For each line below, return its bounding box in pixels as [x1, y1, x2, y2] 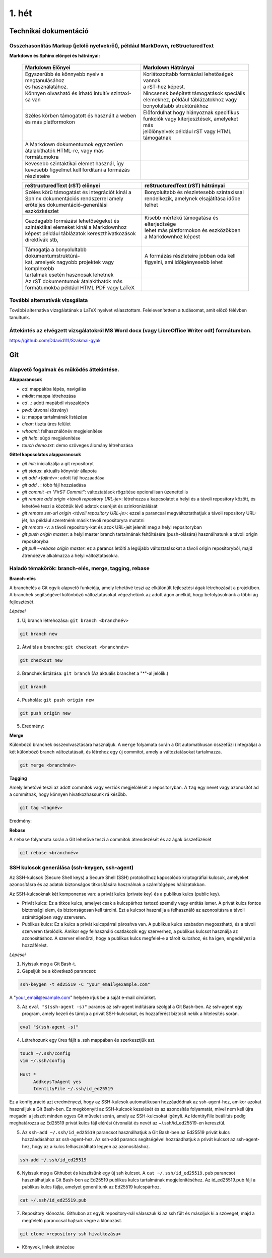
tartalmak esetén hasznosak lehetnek [25, 271, 114, 278]
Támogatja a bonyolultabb [25, 246, 87, 253]
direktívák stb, [25, 236, 59, 243]
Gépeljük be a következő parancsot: [22, 968, 97, 974]
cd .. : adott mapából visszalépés [22, 400, 89, 406]
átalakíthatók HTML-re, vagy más [25, 147, 104, 154]
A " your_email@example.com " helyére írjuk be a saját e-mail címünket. [9, 994, 156, 1000]
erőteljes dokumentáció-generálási [25, 201, 108, 208]
